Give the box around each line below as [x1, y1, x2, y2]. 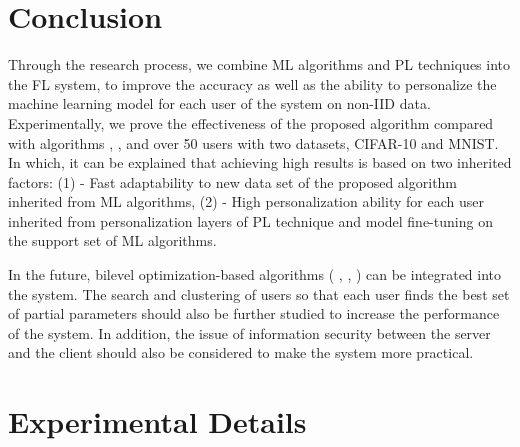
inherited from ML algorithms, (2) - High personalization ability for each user [8, 191, 484, 212]
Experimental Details [8, 401, 307, 442]
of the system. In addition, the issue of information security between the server [8, 322, 491, 343]
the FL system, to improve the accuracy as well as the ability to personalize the [8, 73, 497, 94]
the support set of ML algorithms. [8, 230, 217, 251]
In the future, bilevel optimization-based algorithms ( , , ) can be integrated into [8, 264, 502, 285]
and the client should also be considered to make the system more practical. [8, 342, 474, 363]
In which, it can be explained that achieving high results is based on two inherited [8, 152, 512, 173]
